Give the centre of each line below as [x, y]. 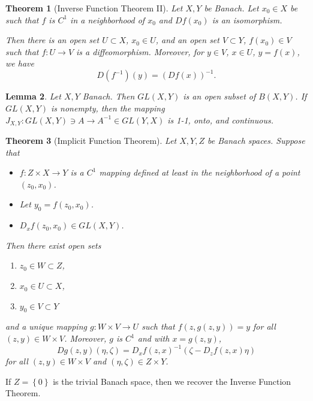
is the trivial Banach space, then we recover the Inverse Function [172, 381]
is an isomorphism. [247, 19]
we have [20, 63]
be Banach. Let [231, 8]
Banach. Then [109, 96]
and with [154, 338]
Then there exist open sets [53, 245]
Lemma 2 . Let [33, 96]
